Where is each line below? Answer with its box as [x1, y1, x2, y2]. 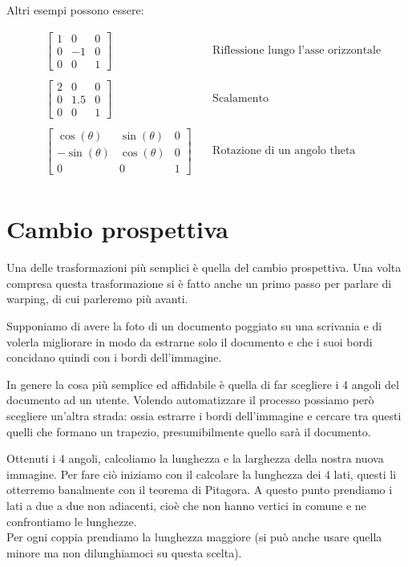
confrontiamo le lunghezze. [6, 512, 137, 529]
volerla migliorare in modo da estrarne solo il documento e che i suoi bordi [6, 333, 373, 350]
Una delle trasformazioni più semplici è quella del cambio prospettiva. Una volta [6, 259, 402, 276]
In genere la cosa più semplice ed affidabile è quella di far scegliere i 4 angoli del [6, 375, 399, 392]
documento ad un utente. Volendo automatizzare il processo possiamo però [6, 391, 374, 408]
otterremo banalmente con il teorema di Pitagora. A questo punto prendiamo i [6, 481, 393, 498]
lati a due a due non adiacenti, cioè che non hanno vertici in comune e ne [6, 496, 366, 513]
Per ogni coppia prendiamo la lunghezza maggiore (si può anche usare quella [6, 529, 382, 545]
